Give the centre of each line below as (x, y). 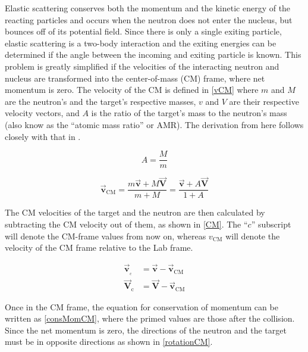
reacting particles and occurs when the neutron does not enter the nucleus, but (149, 19)
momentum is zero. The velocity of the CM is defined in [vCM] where (132, 90)
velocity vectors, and (42, 113)
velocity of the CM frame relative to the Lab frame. (99, 247)
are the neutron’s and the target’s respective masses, (100, 101)
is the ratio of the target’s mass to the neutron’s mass (189, 113)
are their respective (264, 101)
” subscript (271, 224)
